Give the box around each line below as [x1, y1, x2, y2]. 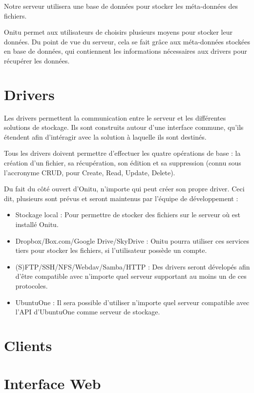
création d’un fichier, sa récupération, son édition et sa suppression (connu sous [4, 158, 241, 168]
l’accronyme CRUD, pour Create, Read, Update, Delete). [4, 167, 175, 177]
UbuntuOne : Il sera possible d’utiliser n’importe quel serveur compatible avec [15, 297, 250, 307]
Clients [4, 335, 52, 355]
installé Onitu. [15, 219, 59, 229]
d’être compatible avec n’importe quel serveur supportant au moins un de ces [15, 271, 247, 281]
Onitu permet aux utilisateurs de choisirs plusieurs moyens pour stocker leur [4, 27, 233, 37]
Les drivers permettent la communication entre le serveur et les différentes [4, 112, 226, 123]
